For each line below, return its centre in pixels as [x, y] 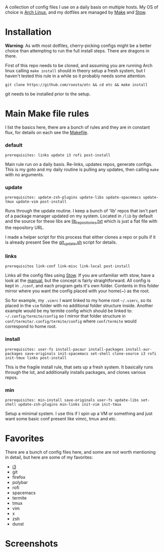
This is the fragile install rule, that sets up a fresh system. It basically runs [79, 367]
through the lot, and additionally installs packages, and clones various [75, 372]
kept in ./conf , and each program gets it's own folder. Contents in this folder [82, 286]
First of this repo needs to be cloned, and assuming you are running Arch [79, 65]
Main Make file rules [47, 114]
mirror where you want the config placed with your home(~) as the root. [78, 291]
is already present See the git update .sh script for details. [61, 243]
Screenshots [32, 544]
